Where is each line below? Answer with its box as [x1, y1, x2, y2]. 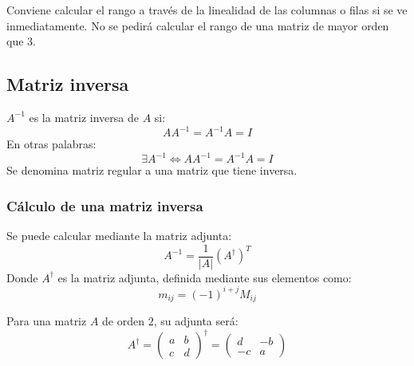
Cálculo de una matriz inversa [6, 195, 203, 215]
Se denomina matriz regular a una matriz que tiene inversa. [6, 162, 298, 179]
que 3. [6, 33, 36, 49]
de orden [102, 313, 144, 329]
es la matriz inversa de [29, 108, 139, 125]
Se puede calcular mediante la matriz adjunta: [6, 226, 232, 243]
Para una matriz [6, 313, 87, 329]
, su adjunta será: [153, 313, 239, 329]
